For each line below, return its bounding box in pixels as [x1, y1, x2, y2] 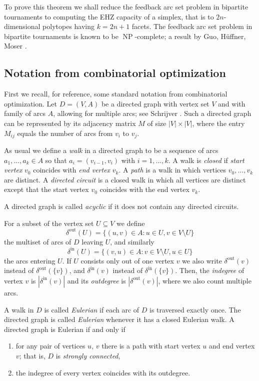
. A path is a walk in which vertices [118, 164, 226, 175]
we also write [182, 255, 222, 265]
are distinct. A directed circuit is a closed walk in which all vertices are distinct [4, 174, 246, 184]
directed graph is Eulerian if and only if [4, 323, 125, 334]
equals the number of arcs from [17, 127, 113, 138]
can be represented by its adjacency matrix [4, 117, 136, 128]
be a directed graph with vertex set [101, 98, 209, 108]
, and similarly [110, 236, 154, 246]
